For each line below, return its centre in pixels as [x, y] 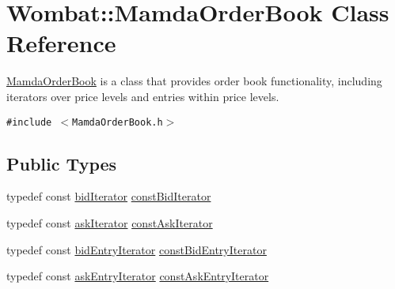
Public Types [62, 163]
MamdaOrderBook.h [118, 122]
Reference [61, 43]
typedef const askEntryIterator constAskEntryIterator [138, 276]
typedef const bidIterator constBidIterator [109, 196]
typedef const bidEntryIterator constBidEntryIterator [137, 249]
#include [29, 122]
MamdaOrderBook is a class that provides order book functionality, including [194, 81]
